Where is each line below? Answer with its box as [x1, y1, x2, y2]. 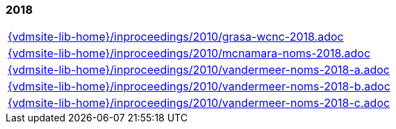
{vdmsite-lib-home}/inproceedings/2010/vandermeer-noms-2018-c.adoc [8, 96, 390, 110]
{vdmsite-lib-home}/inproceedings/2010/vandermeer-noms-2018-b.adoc [8, 79, 390, 94]
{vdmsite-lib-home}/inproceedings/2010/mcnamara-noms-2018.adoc [8, 46, 371, 61]
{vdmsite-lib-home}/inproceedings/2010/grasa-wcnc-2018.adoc [8, 30, 344, 44]
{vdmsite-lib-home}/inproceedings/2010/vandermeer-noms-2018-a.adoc [8, 63, 390, 77]
